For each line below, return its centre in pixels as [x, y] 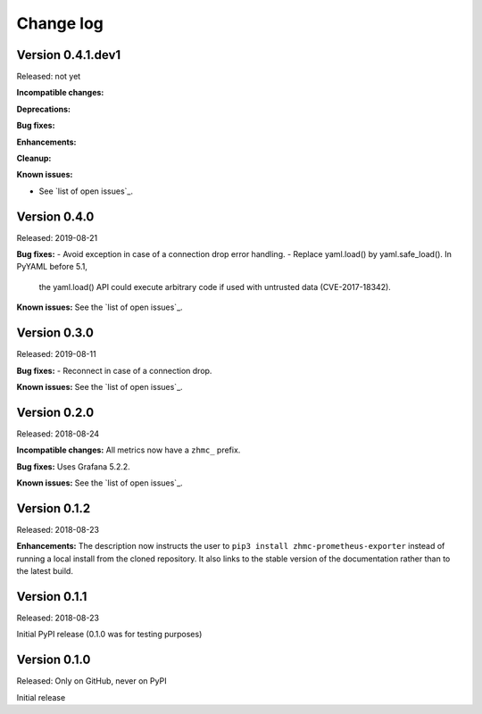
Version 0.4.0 [55, 216]
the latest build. [45, 571]
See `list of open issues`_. [86, 191]
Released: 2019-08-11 [57, 354]
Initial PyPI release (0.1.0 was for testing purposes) [109, 635]
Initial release [41, 697]
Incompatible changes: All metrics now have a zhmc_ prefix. [129, 450]
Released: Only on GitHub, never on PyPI [91, 681]
